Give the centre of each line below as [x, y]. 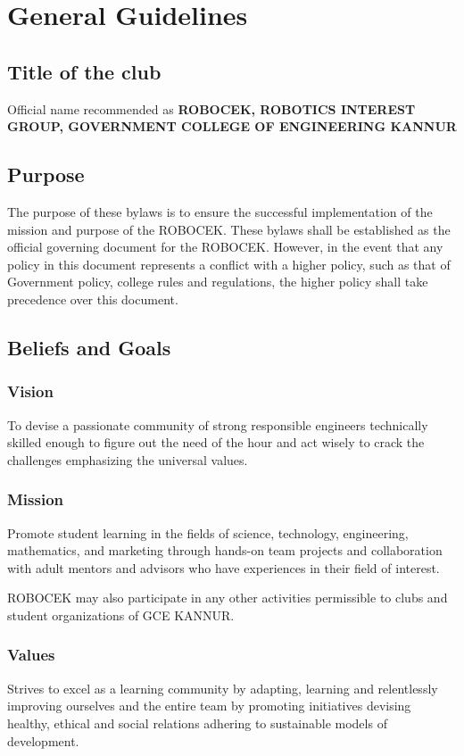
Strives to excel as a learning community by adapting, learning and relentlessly [223, 688]
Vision [30, 391]
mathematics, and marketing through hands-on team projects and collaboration [225, 550]
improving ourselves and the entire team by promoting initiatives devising [209, 706]
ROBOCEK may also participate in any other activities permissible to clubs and [228, 598]
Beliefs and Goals [89, 347]
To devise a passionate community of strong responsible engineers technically [218, 424]
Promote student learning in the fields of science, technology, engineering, [208, 532]
